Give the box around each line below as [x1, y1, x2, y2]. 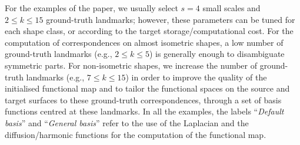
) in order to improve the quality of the [125, 70, 267, 83]
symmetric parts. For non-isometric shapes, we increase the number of [5, 59, 258, 71]
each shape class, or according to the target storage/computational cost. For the [5, 25, 294, 37]
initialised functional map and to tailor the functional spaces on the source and [5, 82, 290, 95]
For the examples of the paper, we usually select [5, 2, 178, 14]
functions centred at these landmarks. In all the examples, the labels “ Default [5, 105, 284, 117]
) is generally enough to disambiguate [149, 48, 285, 60]
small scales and [202, 2, 261, 14]
